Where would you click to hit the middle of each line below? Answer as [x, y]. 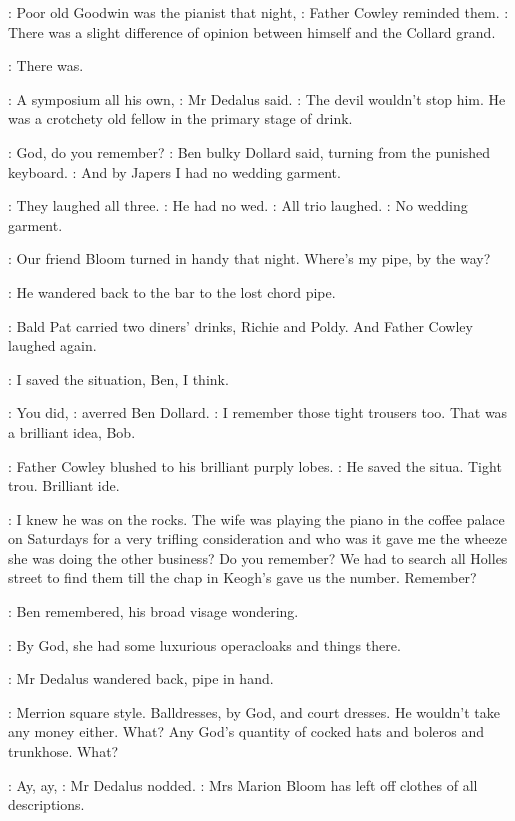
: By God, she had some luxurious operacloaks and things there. [204, 644]
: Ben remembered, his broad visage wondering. [153, 611]
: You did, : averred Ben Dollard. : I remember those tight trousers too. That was [258, 412]
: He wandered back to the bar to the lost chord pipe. [172, 291]
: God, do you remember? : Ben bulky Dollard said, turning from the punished [249, 151]
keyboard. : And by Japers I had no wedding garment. [174, 171]
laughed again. [52, 345]
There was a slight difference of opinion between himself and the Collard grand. [252, 31]
